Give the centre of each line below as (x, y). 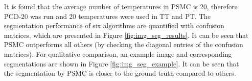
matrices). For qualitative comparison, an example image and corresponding (118, 54)
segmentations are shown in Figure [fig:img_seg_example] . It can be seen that (122, 63)
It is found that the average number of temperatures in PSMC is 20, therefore (121, 6)
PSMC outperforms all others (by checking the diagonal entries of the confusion (124, 44)
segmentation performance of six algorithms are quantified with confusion (114, 25)
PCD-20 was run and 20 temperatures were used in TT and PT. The (107, 16)
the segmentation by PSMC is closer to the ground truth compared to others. (120, 73)
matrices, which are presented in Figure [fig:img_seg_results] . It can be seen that (126, 35)
